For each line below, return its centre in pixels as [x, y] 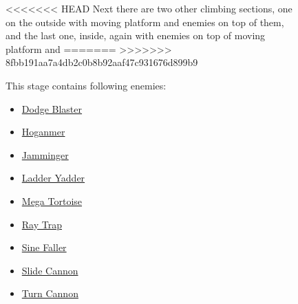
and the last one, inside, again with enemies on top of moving [136, 35]
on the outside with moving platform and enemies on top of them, [145, 22]
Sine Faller [44, 247]
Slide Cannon [50, 270]
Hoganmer [43, 132]
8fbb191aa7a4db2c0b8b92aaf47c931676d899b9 [102, 62]
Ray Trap [42, 224]
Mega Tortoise [52, 200]
